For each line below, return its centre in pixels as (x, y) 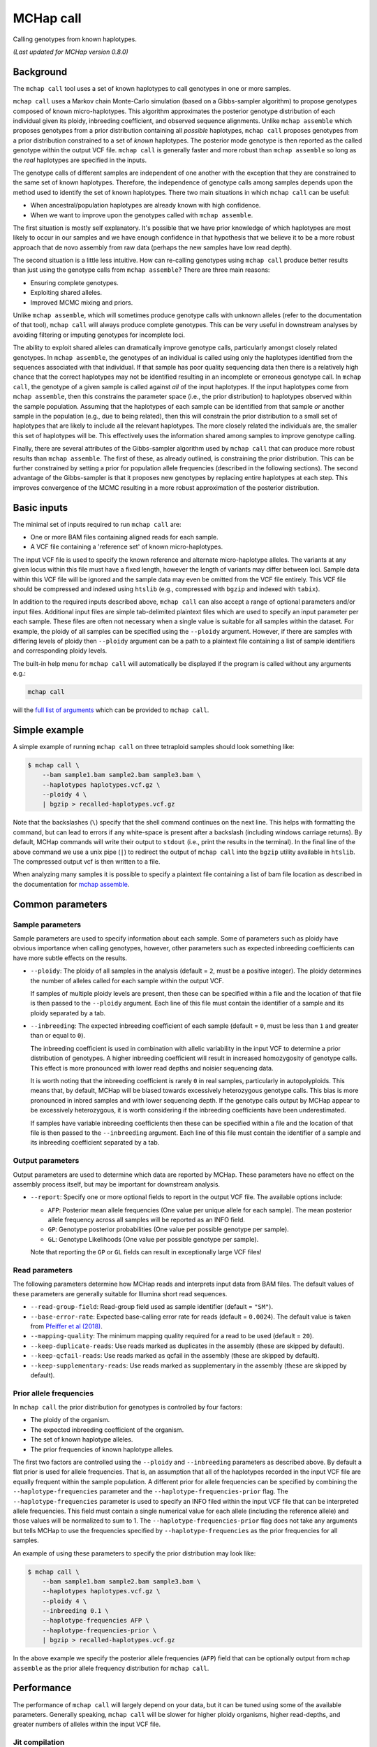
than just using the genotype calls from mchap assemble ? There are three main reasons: (141, 270)
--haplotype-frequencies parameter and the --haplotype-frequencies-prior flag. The (151, 1491)
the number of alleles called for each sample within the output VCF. (127, 980)
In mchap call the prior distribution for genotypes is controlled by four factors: (127, 1407)
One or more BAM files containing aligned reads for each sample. (125, 537)
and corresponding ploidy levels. (60, 651)
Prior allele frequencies (53, 1393)
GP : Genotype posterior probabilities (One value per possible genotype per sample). (168, 1229)
